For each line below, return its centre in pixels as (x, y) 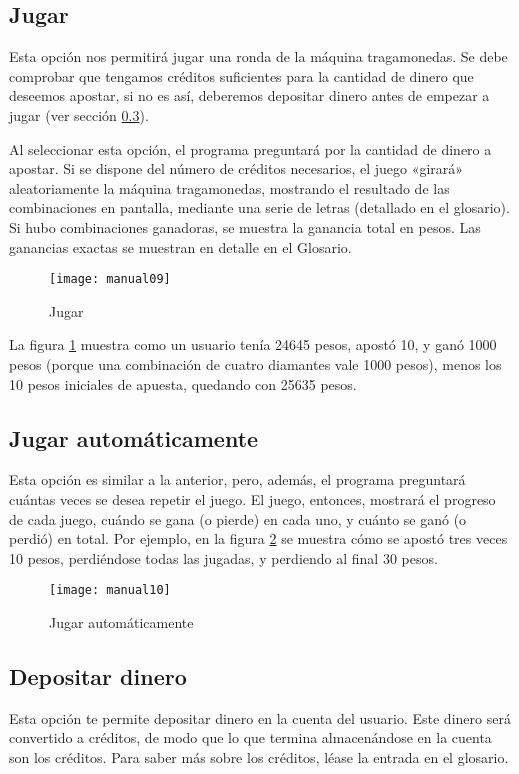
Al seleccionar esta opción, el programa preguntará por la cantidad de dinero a (250, 148)
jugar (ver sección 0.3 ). (79, 114)
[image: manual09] (110, 279)
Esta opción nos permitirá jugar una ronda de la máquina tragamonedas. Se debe (258, 56)
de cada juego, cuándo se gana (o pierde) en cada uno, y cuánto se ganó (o (238, 518)
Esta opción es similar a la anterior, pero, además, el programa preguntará (237, 479)
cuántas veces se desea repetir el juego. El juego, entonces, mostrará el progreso (252, 498)
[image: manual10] (110, 590)
